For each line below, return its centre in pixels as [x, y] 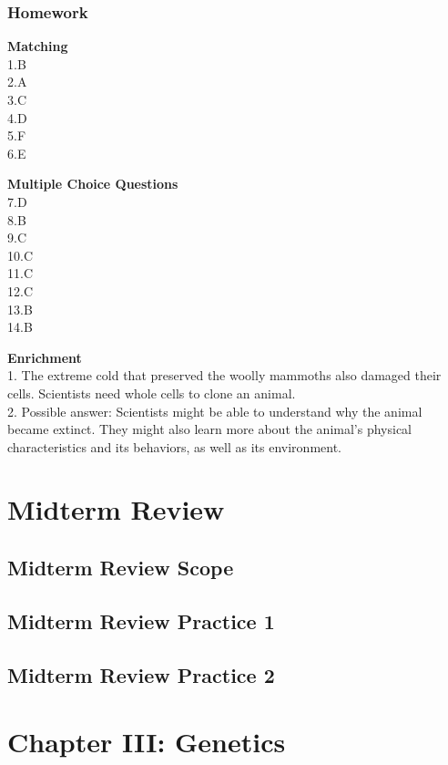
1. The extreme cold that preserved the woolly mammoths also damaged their [224, 375]
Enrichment [45, 357]
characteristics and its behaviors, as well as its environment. [174, 446]
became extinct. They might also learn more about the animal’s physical [210, 429]
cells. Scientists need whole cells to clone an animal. [152, 393]
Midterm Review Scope [121, 568]
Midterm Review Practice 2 [141, 674]
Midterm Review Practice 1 [141, 620]
